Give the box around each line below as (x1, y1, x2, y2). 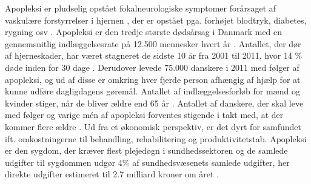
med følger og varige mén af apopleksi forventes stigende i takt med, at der (5, 108, 284, 121)
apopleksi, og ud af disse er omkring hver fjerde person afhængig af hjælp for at (5, 73, 301, 85)
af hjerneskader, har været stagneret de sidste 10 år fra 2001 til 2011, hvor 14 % (5, 49, 303, 62)
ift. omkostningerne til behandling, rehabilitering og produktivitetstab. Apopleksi (5, 132, 307, 145)
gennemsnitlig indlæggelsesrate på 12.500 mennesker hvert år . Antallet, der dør (5, 37, 301, 50)
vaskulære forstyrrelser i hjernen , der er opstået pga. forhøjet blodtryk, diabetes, (5, 13, 307, 26)
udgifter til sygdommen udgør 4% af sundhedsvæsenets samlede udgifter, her (5, 156, 290, 168)
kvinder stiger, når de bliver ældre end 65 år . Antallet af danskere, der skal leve (5, 96, 304, 109)
